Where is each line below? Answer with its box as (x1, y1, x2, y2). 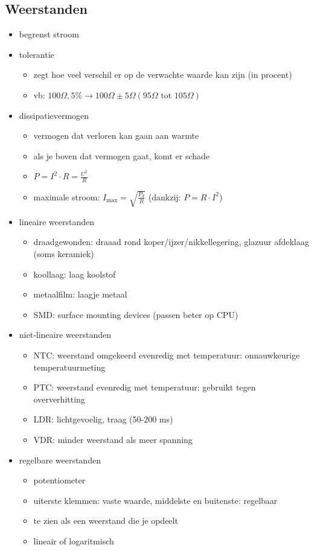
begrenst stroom (19, 28, 79, 40)
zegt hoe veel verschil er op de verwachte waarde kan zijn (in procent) (33, 68, 292, 81)
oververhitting (33, 392, 85, 405)
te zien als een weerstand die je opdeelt (33, 514, 178, 527)
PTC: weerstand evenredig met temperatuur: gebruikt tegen (33, 381, 256, 393)
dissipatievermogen (19, 109, 89, 121)
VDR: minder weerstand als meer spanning (33, 433, 193, 445)
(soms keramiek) (33, 247, 94, 260)
